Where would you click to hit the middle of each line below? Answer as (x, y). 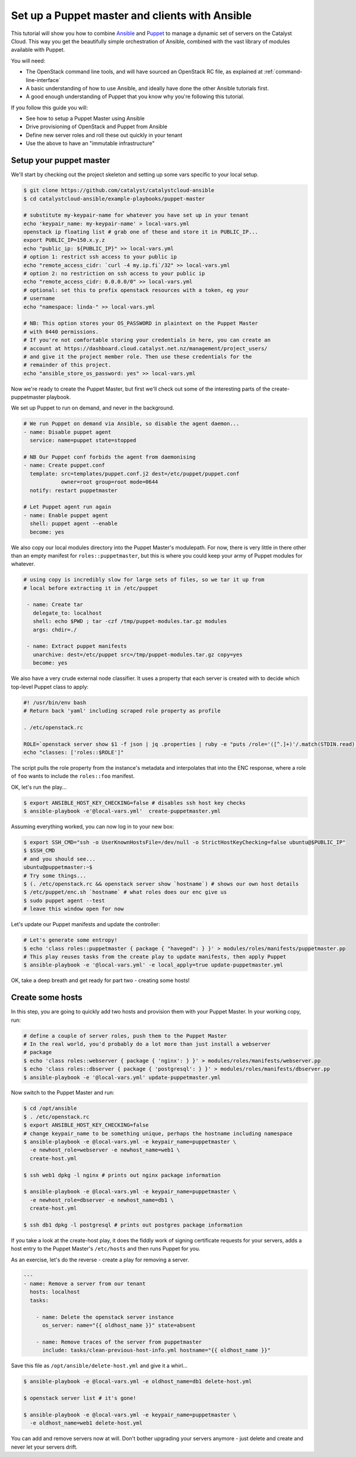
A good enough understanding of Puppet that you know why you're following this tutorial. (135, 97)
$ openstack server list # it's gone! (80, 1398)
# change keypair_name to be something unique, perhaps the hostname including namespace (158, 1133)
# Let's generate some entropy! (71, 940)
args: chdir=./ (55, 630)
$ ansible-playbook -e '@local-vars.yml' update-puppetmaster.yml (122, 1077)
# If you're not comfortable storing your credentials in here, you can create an (147, 340)
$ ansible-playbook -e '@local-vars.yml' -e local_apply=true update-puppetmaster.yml (153, 965)
